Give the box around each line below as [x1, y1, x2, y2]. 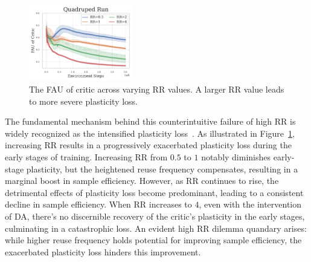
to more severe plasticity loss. [29, 94, 138, 107]
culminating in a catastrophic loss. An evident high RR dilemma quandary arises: [5, 221, 307, 234]
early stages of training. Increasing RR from [5, 150, 168, 163]
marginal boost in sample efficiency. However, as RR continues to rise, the [5, 174, 279, 187]
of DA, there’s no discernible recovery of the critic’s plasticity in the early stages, [5, 209, 305, 222]
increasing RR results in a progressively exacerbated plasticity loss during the [5, 139, 292, 151]
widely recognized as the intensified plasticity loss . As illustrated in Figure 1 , [5, 126, 295, 139]
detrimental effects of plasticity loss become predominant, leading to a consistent [5, 186, 304, 198]
